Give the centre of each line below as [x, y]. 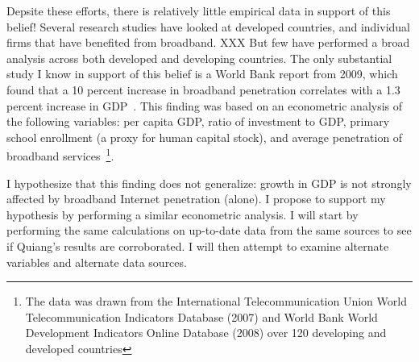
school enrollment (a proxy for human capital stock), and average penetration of [205, 137]
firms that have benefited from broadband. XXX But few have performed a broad [208, 42]
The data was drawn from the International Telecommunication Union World [216, 301]
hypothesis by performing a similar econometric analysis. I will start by [183, 214]
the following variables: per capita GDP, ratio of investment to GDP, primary [198, 121]
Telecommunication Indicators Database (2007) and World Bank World [201, 316]
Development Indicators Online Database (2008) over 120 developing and [206, 333]
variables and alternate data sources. [97, 262]
